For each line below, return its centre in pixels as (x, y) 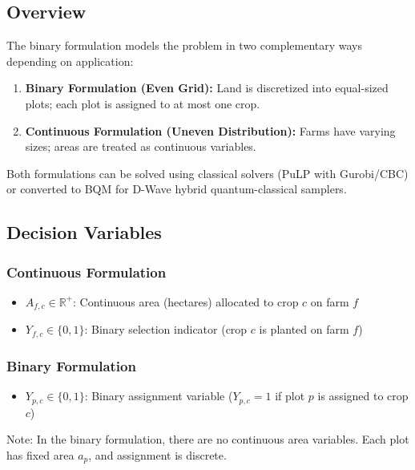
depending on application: (70, 61)
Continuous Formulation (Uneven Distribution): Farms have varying (210, 130)
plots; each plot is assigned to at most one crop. (143, 103)
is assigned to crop (363, 396)
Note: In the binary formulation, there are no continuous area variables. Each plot (208, 439)
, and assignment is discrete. (157, 454)
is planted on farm (304, 329)
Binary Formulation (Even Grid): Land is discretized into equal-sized (207, 88)
